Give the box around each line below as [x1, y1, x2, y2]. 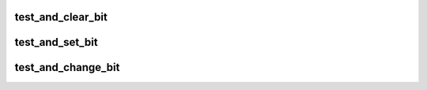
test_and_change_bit [14, 61, 120, 74]
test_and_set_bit [14, 36, 98, 49]
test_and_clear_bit [14, 10, 108, 24]
